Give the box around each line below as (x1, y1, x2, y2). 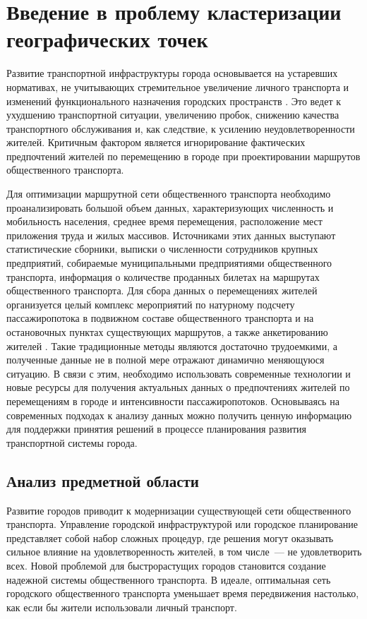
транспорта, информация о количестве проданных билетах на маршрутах (6, 269, 320, 284)
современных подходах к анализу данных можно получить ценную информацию (6, 407, 352, 422)
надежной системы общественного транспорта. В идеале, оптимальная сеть (6, 572, 331, 587)
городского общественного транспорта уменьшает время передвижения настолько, (6, 586, 359, 601)
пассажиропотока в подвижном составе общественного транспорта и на (6, 311, 314, 325)
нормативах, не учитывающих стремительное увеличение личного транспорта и (6, 79, 349, 94)
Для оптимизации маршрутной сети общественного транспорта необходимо (6, 186, 331, 201)
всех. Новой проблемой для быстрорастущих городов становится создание (6, 558, 326, 572)
